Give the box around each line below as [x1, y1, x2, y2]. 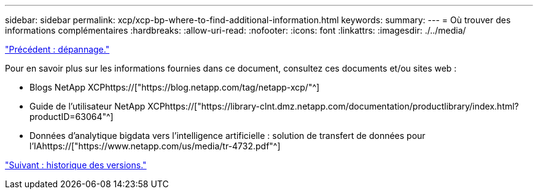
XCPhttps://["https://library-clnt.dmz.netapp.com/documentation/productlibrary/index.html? [147, 101, 519, 111]
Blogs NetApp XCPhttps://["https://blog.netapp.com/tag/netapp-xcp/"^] [29, 82, 320, 92]
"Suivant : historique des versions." [5, 160, 147, 170]
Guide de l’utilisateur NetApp [29, 101, 146, 111]
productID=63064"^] [29, 111, 114, 122]
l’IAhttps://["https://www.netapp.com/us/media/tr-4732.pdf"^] [29, 141, 281, 151]
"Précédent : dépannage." [5, 44, 110, 54]
